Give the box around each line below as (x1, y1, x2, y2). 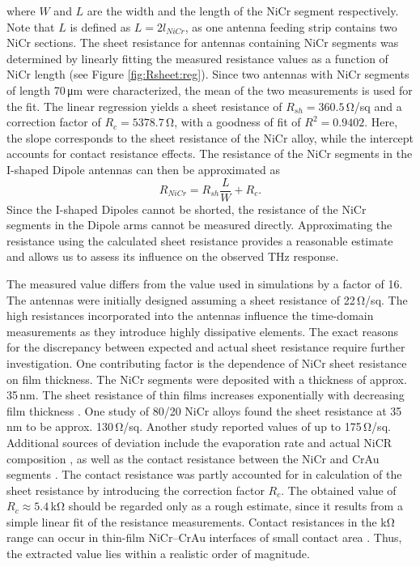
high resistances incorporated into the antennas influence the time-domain (6, 307, 374, 324)
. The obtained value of (281, 481, 397, 498)
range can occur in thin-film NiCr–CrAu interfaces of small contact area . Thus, (6, 529, 402, 546)
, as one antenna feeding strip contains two (185, 18, 397, 35)
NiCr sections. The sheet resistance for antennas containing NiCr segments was (6, 34, 399, 51)
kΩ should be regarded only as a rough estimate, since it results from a (50, 497, 403, 514)
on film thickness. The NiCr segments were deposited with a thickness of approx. (6, 370, 407, 387)
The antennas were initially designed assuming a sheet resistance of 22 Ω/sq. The (6, 291, 408, 308)
